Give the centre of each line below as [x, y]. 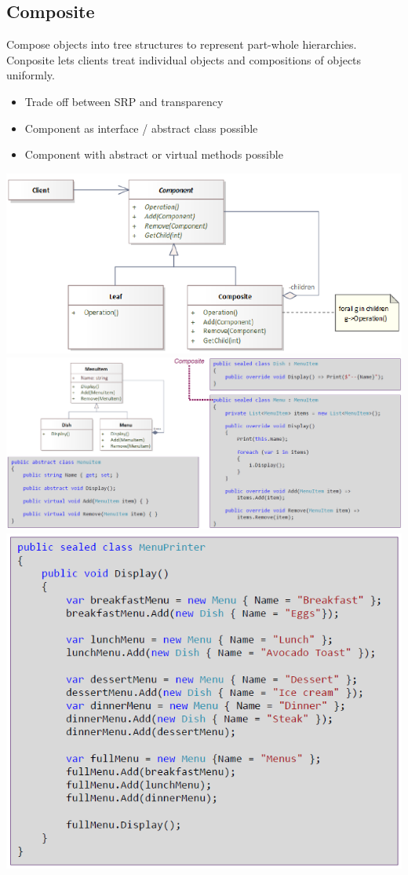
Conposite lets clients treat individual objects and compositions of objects [184, 59]
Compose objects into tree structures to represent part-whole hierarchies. [182, 44]
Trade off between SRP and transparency [124, 101]
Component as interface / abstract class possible [141, 128]
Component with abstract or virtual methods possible [154, 154]
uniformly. [31, 75]
